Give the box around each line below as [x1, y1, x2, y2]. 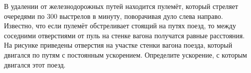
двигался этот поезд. [4, 59, 66, 70]
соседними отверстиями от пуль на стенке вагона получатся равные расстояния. [4, 30, 245, 40]
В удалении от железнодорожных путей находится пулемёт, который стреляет [4, 1, 238, 11]
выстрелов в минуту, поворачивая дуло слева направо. [59, 10, 223, 21]
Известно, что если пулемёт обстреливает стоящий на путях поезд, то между [4, 20, 236, 31]
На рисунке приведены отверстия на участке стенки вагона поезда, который [4, 40, 233, 50]
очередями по [4, 10, 45, 21]
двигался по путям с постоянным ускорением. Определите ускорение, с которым [4, 49, 247, 60]
